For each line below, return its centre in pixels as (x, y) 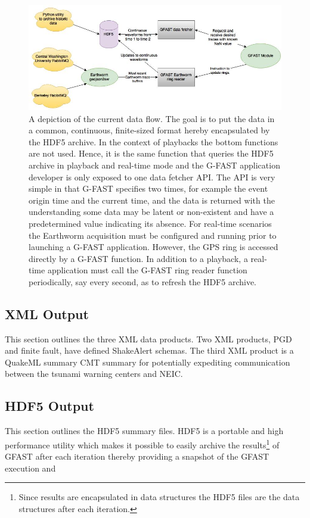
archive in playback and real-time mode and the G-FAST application (154, 165)
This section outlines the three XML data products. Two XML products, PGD (148, 338)
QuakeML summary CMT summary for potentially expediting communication (148, 362)
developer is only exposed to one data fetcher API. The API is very (152, 177)
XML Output (47, 313)
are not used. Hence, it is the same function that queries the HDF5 (151, 153)
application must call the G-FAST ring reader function (147, 270)
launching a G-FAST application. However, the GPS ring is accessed (154, 247)
